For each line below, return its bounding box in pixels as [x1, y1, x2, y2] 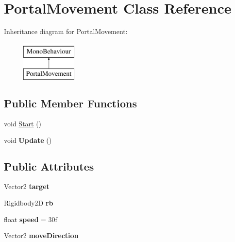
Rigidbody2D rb [4, 198, 53, 208]
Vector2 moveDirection [4, 230, 79, 241]
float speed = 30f [4, 214, 57, 224]
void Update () [4, 135, 52, 145]
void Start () [4, 119, 42, 129]
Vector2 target [4, 181, 50, 191]
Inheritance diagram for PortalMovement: [4, 26, 128, 36]
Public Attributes [4, 158, 94, 173]
